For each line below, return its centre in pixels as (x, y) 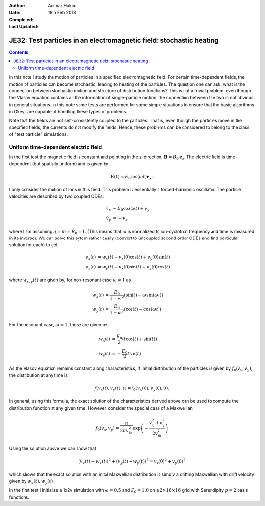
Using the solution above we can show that (53, 448)
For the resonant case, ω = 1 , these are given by (58, 324)
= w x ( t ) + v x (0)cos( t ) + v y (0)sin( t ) (134, 258)
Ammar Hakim (62, 6)
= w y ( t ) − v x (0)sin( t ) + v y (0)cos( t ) (134, 268)
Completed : (21, 19)
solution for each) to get (33, 245)
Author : (17, 6)
